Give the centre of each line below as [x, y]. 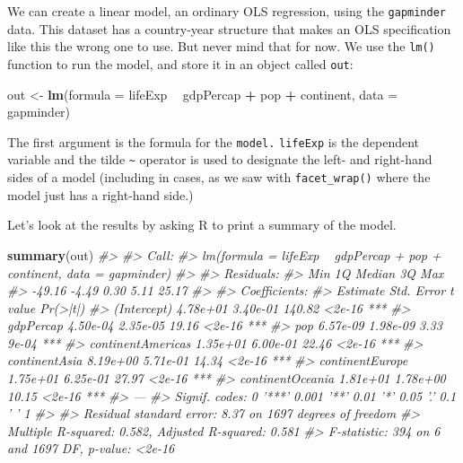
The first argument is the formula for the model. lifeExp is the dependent [214, 141]
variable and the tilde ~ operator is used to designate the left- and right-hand [220, 159]
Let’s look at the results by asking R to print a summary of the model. [202, 225]
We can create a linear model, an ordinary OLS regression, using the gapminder [227, 11]
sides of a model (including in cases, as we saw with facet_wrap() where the [219, 177]
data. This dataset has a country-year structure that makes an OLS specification [229, 28]
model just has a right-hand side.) [100, 194]
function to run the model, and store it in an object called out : [180, 63]
